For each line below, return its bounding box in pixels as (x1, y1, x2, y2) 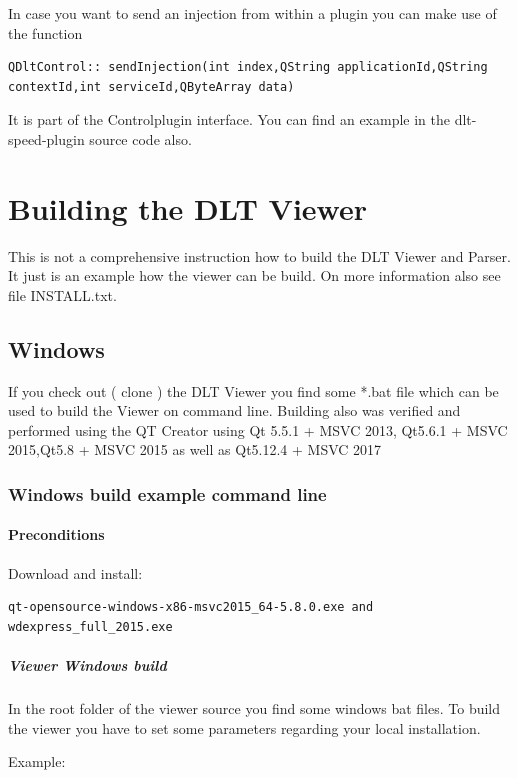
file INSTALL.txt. (8, 284, 117, 305)
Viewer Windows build (8, 655, 167, 676)
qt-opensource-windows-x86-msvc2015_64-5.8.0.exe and (8, 600, 374, 615)
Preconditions (8, 524, 105, 545)
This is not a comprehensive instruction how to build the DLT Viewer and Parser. (8, 245, 511, 266)
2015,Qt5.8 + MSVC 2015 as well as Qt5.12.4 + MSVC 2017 (8, 439, 382, 460)
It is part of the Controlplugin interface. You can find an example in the (8, 109, 451, 130)
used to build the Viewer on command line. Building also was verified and (8, 400, 461, 421)
